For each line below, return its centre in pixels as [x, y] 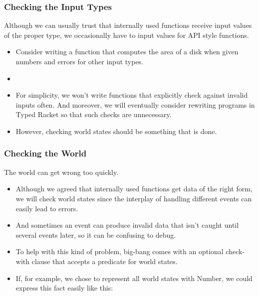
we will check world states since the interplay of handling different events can [134, 198]
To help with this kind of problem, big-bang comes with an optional [120, 251]
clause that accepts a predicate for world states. [105, 261]
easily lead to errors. [47, 208]
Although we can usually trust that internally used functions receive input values [128, 25]
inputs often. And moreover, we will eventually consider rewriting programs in [135, 104]
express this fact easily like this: [64, 288]
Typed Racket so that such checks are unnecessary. [94, 114]
